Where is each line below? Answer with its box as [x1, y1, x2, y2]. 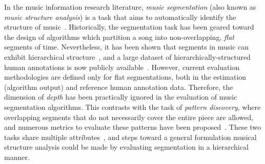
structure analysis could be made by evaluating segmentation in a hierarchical [4, 142, 249, 152]
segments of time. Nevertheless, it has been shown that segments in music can [4, 41, 249, 52]
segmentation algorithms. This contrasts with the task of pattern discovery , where [4, 101, 261, 112]
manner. [4, 151, 30, 162]
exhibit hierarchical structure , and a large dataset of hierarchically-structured [4, 51, 251, 62]
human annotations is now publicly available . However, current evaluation [4, 61, 240, 72]
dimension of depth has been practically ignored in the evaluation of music [4, 91, 237, 102]
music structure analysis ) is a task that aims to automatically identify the [4, 11, 236, 22]
